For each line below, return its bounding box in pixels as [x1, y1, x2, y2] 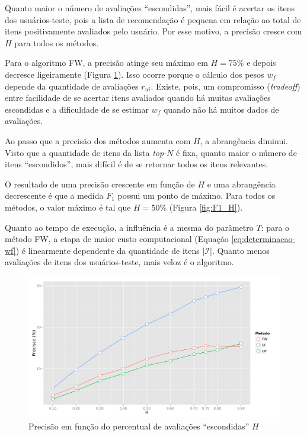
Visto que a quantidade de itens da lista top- [5, 146, 167, 158]
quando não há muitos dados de [163, 103, 279, 115]
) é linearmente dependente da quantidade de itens [15, 244, 200, 256]
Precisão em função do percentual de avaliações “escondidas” [28, 419, 250, 432]
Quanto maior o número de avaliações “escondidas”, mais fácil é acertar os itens [5, 2, 295, 14]
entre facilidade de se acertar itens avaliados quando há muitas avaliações [5, 91, 271, 104]
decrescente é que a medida [5, 189, 104, 202]
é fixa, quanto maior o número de [176, 146, 297, 158]
